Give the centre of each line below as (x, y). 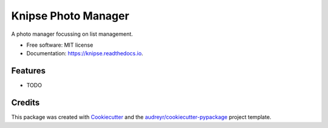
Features (28, 71)
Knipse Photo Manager (70, 16)
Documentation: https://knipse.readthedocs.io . (85, 53)
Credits (26, 103)
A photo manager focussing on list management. (72, 34)
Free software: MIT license (60, 45)
